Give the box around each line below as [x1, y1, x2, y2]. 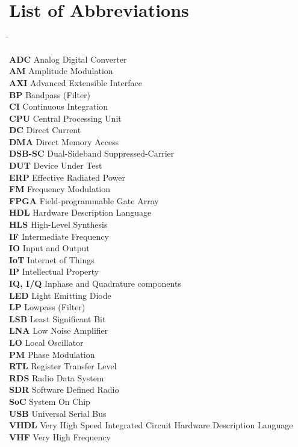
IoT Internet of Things [9, 253, 95, 266]
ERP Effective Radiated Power [9, 170, 125, 183]
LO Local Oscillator [9, 336, 84, 348]
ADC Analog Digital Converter [9, 52, 127, 65]
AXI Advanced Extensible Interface [9, 76, 142, 89]
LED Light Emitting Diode [9, 289, 111, 301]
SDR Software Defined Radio [9, 383, 119, 396]
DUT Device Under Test [9, 159, 102, 172]
